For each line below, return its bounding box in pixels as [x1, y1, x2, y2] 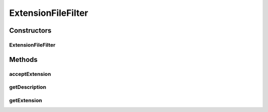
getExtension [9, 97, 42, 104]
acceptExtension [9, 70, 52, 77]
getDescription [9, 84, 47, 91]
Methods [9, 55, 38, 64]
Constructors [9, 26, 52, 35]
